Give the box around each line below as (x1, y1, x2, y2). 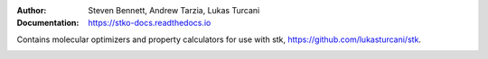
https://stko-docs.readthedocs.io (88, 18, 211, 29)
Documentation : (16, 18, 80, 29)
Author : (16, 5, 47, 15)
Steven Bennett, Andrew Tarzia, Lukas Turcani (88, 5, 260, 15)
